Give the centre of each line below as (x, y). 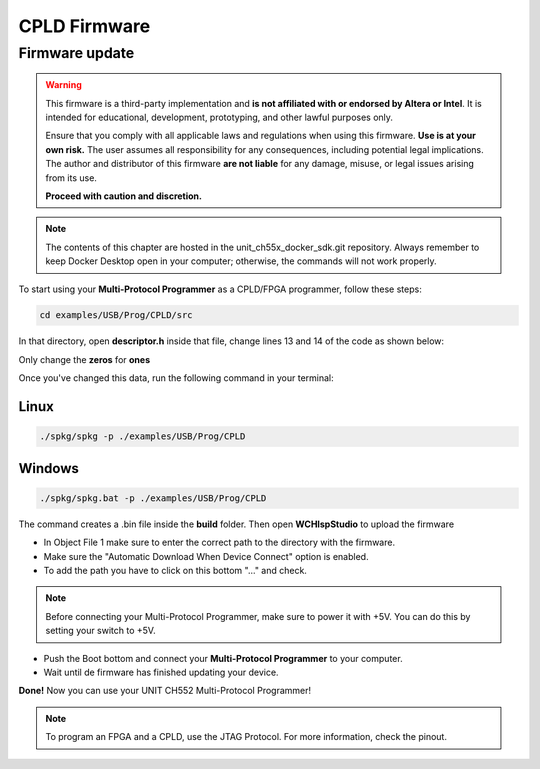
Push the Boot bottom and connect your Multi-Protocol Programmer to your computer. (223, 658)
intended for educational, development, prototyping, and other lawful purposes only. (219, 117)
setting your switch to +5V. (100, 631)
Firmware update (76, 53)
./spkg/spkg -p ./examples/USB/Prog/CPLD (142, 436)
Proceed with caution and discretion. (123, 196)
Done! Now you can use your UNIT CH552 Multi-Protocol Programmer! (165, 691)
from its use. (71, 177)
